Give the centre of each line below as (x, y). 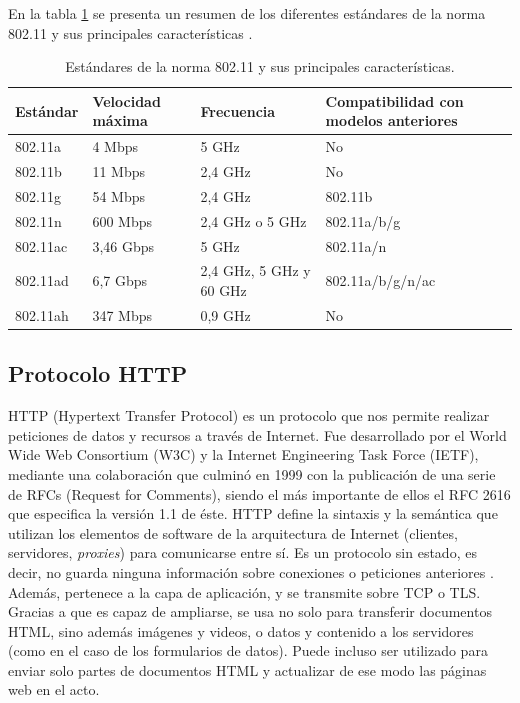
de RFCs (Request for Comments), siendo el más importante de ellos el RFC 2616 (259, 493)
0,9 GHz (225, 314)
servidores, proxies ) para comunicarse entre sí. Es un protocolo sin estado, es (242, 552)
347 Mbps (122, 314)
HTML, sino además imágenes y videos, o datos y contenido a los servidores (241, 630)
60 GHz (223, 290)
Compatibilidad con (394, 100)
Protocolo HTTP (98, 373)
